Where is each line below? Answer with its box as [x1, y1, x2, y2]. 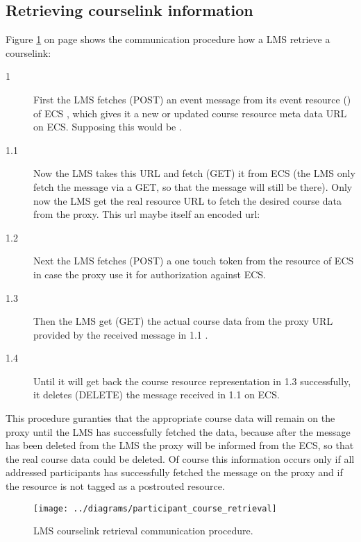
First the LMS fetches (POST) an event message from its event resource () [33, 92, 351, 106]
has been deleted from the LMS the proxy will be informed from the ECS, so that [6, 438, 354, 452]
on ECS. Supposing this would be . [33, 119, 182, 134]
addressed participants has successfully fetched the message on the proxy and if [6, 465, 343, 480]
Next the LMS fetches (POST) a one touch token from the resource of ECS [33, 253, 354, 268]
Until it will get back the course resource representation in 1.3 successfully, [33, 373, 351, 388]
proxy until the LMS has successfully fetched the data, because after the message [6, 424, 351, 439]
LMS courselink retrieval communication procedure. [33, 523, 253, 538]
